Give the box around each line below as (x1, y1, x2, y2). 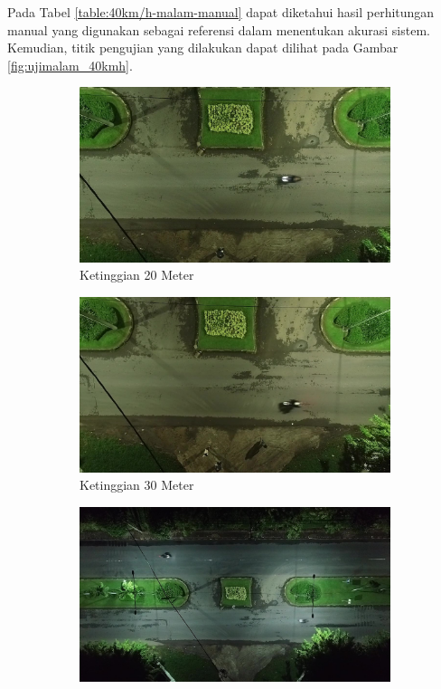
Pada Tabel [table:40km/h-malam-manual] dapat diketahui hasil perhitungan (7, 3, 435, 21)
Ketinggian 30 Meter (80, 475, 194, 494)
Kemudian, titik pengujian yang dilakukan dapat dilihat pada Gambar (7, 38, 399, 57)
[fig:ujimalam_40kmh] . (7, 55, 133, 74)
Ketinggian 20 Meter (80, 265, 194, 284)
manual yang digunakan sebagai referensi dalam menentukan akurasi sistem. (7, 20, 430, 39)
